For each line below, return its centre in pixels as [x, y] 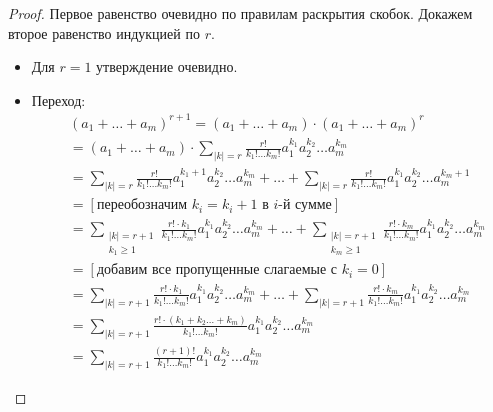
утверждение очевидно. [167, 66]
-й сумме [305, 205]
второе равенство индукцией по [104, 32]
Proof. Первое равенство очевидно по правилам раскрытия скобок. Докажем [240, 13]
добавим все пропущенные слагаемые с [216, 270]
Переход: [58, 99]
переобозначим [142, 205]
